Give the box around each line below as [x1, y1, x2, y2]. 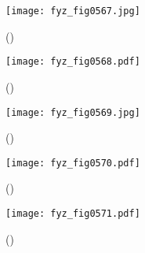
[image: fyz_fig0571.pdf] [5, 208, 140, 219]
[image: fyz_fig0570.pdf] [5, 157, 140, 169]
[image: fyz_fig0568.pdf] [5, 56, 140, 68]
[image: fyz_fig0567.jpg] [5, 6, 140, 17]
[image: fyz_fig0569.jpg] [5, 106, 140, 118]
